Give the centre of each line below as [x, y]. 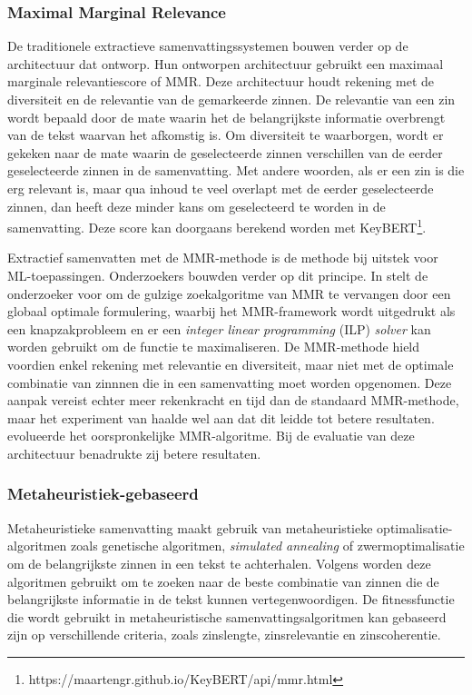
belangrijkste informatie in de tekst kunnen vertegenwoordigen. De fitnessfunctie [231, 599]
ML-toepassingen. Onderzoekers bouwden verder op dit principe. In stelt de [218, 275]
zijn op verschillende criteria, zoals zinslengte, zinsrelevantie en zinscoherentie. [224, 635]
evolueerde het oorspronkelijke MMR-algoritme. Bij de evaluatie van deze [211, 436]
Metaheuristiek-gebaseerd [103, 494]
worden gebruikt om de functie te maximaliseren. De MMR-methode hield [214, 347]
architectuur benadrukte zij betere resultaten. [134, 453]
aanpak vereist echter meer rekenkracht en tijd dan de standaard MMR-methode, [233, 400]
